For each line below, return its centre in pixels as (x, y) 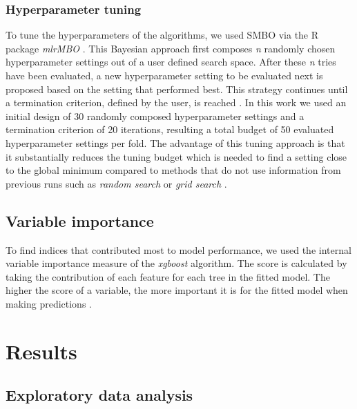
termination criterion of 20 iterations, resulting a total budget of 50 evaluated (170, 129)
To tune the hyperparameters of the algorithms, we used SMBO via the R (162, 35)
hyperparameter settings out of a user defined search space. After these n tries (171, 62)
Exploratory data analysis (99, 395)
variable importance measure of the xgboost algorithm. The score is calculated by (176, 263)
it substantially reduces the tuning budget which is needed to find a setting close (176, 156)
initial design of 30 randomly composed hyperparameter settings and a (155, 116)
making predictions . (49, 303)
